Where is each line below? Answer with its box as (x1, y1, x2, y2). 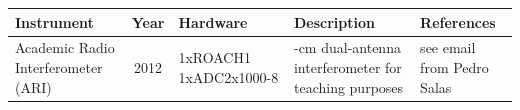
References (420, 11, 496, 32)
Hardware (178, 11, 248, 32)
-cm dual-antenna (293, 37, 401, 58)
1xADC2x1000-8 (178, 66, 279, 87)
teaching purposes (293, 76, 404, 97)
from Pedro (420, 56, 489, 77)
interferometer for (293, 56, 402, 77)
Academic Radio (15, 37, 115, 58)
